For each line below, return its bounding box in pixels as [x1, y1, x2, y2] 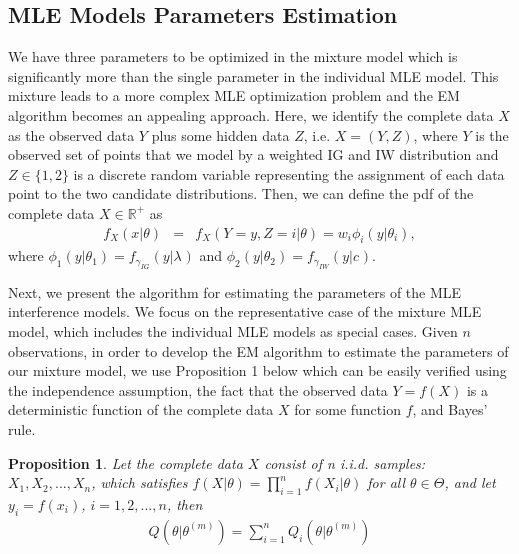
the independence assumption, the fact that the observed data [8, 379, 388, 400]
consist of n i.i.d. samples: [264, 452, 426, 473]
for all [367, 472, 406, 493]
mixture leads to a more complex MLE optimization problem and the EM [8, 85, 460, 106]
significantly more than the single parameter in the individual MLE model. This [8, 65, 499, 86]
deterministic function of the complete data [8, 399, 274, 420]
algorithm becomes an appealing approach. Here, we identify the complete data [8, 104, 494, 125]
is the [475, 124, 509, 145]
